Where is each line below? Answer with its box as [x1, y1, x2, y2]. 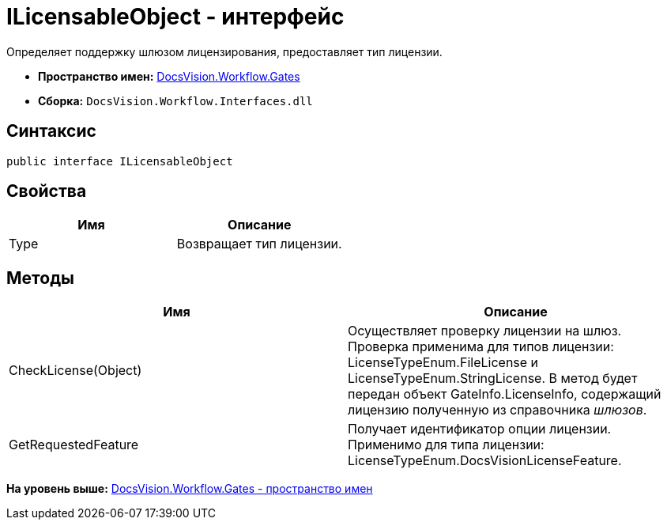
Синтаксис [6, 121, 96, 142]
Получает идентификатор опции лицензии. [348, 421, 612, 437]
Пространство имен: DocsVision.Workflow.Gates [38, 69, 300, 83]
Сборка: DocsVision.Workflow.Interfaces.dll [38, 93, 313, 108]
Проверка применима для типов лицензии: [348, 339, 614, 355]
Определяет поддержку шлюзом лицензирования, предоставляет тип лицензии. [6, 44, 443, 59]
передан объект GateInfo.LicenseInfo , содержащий [348, 386, 661, 403]
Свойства [6, 181, 87, 202]
